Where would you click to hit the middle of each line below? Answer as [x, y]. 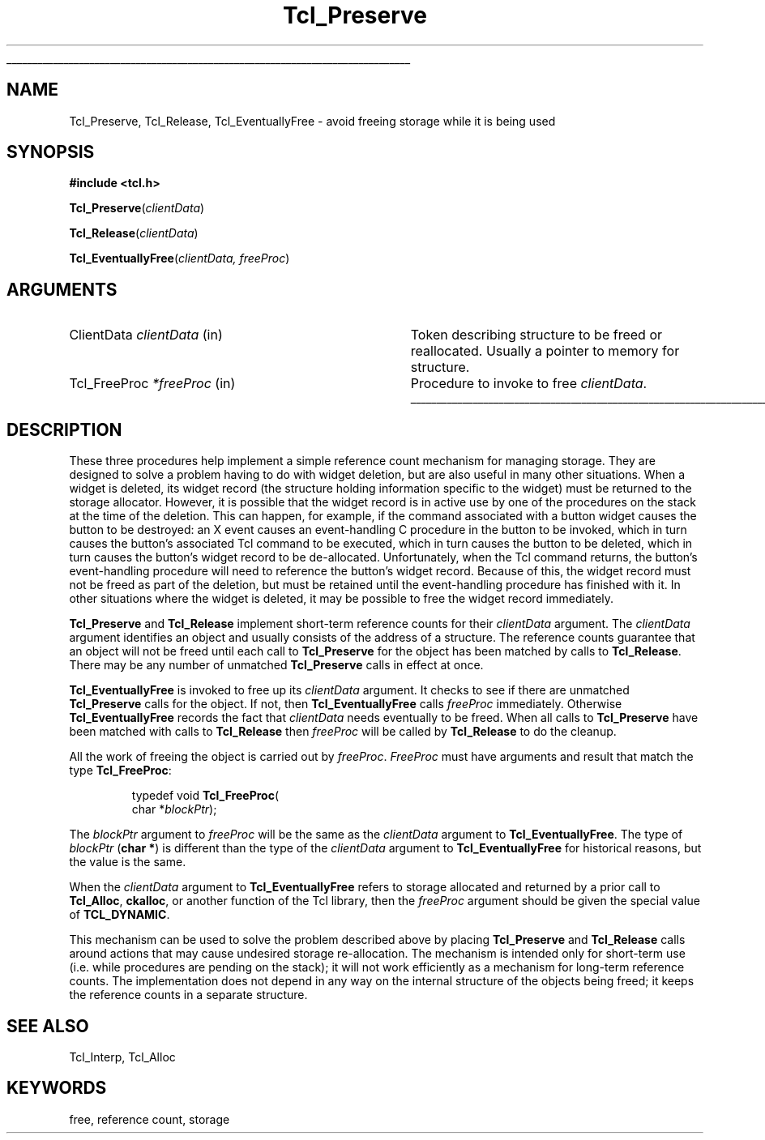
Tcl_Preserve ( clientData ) [137, 208]
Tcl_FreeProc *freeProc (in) [152, 384]
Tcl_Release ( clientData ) [134, 233]
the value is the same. [128, 862]
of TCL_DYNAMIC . [120, 915]
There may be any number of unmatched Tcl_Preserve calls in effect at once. [276, 665]
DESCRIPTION [64, 429]
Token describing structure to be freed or [536, 335]
